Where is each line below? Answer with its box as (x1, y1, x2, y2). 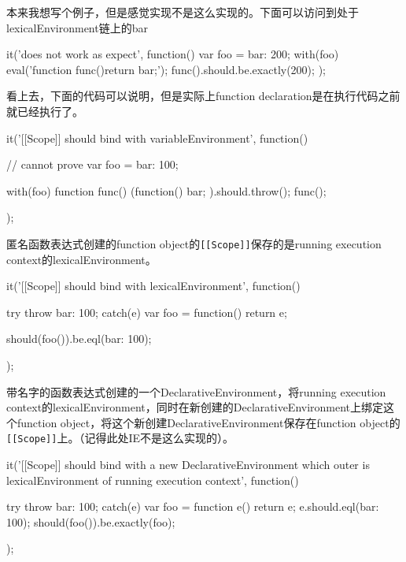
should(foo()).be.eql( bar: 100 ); (6, 330, 152, 347)
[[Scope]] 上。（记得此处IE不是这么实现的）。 (6, 430, 234, 446)
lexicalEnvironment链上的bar (6, 19, 148, 35)
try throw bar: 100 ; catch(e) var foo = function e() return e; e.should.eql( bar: (6, 498, 379, 515)
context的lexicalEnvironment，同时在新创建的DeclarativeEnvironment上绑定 (6, 399, 384, 415)
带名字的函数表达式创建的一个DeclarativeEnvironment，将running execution (6, 383, 386, 400)
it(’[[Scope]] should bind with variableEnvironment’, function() (6, 129, 308, 146)
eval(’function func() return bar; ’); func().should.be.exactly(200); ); (6, 61, 326, 77)
